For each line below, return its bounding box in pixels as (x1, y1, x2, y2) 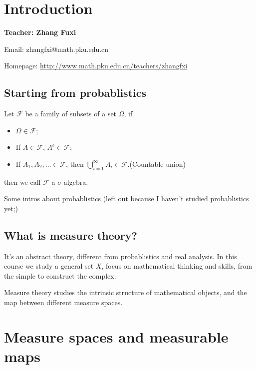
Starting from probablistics (4, 85, 146, 100)
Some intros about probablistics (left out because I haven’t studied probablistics (4, 193, 249, 204)
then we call (4, 176, 41, 187)
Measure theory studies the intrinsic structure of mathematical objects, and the (4, 287, 247, 298)
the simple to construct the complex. (4, 270, 116, 281)
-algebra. (61, 176, 88, 187)
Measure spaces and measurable (4, 326, 229, 347)
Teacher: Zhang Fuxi (4, 27, 76, 37)
